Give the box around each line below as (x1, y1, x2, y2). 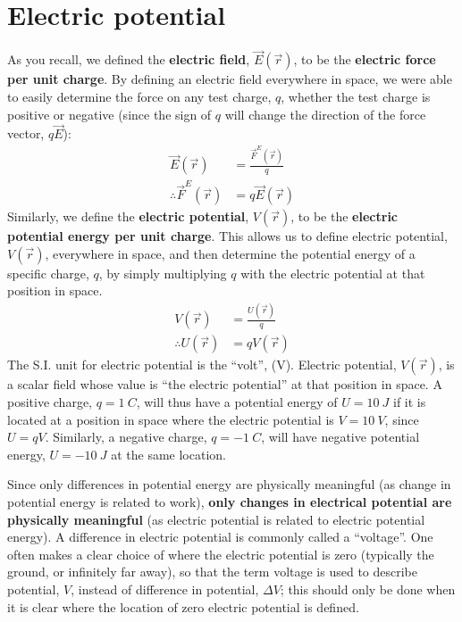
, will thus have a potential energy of (136, 392, 338, 411)
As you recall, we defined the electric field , (7, 50, 250, 69)
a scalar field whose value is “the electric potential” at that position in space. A (7, 375, 442, 394)
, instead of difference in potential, (71, 579, 259, 598)
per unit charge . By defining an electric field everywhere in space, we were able (7, 70, 452, 88)
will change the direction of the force (224, 104, 426, 123)
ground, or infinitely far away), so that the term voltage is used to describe (7, 562, 418, 581)
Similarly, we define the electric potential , (7, 207, 249, 226)
